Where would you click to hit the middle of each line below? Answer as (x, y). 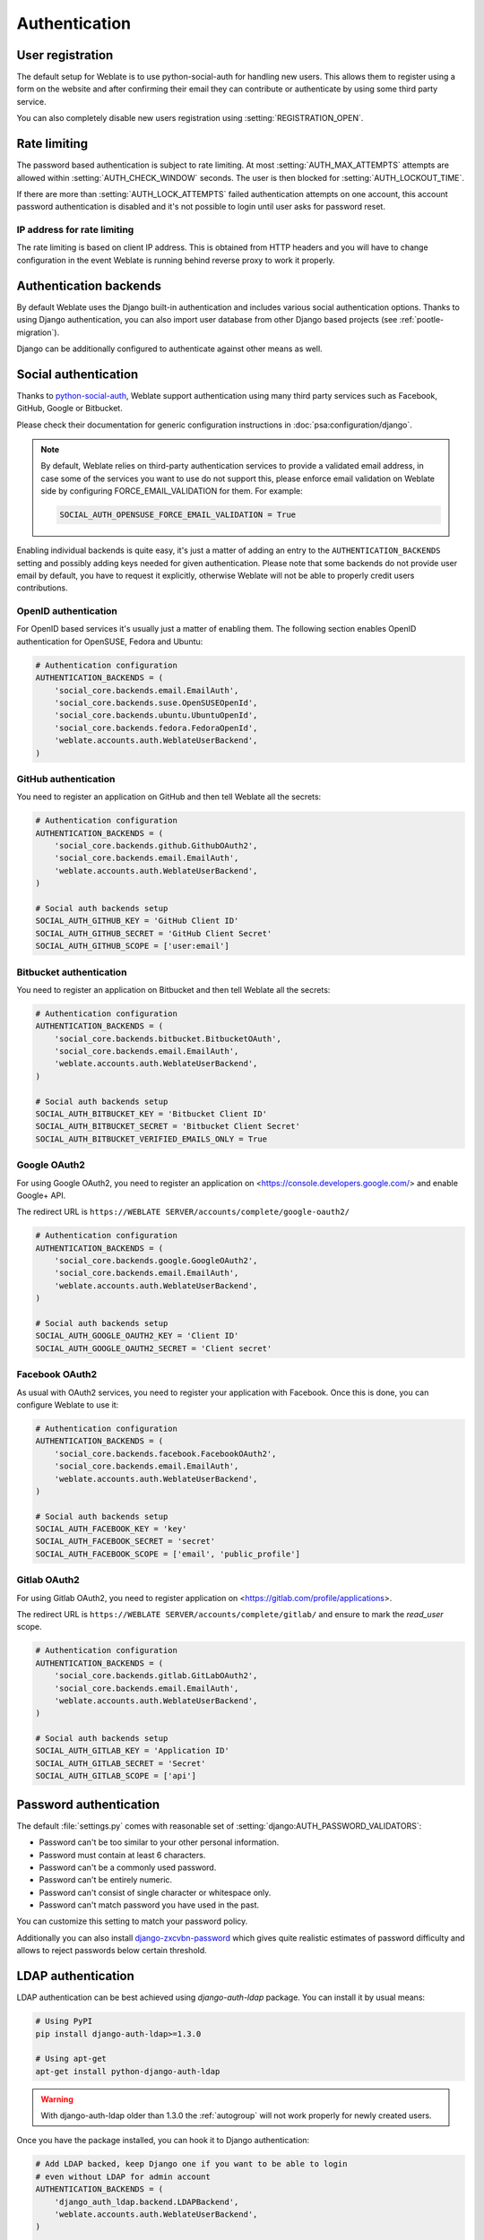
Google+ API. (41, 1195)
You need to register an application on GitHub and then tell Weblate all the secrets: (169, 797)
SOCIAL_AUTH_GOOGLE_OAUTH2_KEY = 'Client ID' (137, 1336)
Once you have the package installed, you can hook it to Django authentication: (163, 2141)
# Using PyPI (64, 2021)
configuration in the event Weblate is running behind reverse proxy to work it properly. (176, 260)
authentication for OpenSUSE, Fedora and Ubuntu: (110, 642)
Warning (57, 2099)
